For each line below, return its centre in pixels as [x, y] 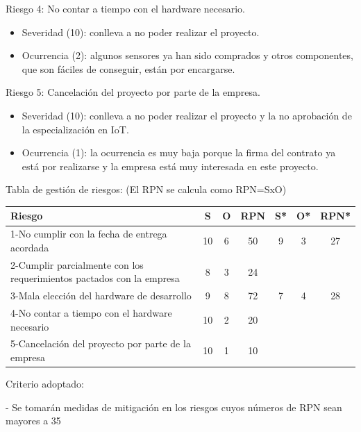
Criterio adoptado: [45, 384]
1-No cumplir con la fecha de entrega [89, 234]
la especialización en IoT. [75, 129]
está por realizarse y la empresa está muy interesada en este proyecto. [170, 166]
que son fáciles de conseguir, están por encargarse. [128, 68]
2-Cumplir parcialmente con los [77, 264]
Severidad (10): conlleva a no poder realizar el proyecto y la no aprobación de [187, 115]
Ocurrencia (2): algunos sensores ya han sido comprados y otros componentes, [187, 55]
